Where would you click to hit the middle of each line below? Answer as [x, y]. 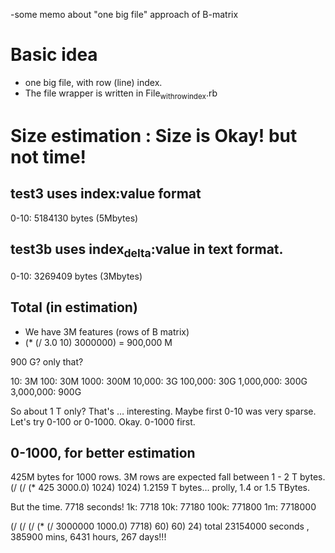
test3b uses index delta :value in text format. [147, 251]
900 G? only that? [47, 361]
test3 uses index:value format [106, 194]
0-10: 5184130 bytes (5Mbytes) [74, 218]
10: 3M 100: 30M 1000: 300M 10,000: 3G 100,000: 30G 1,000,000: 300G [159, 381]
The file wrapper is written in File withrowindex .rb [121, 94]
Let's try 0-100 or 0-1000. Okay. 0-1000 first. [103, 421]
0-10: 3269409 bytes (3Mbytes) [76, 276]
